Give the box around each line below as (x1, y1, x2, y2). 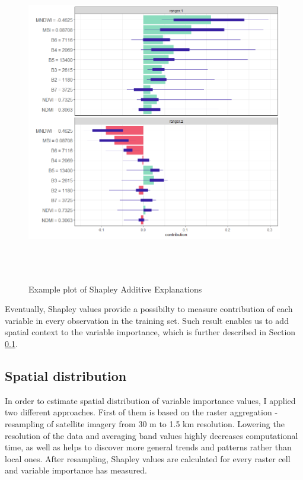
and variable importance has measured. (5, 464, 147, 476)
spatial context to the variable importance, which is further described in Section (5, 326, 296, 338)
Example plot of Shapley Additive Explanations (28, 282, 202, 295)
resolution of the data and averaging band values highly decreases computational (5, 429, 298, 441)
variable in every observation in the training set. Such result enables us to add (5, 314, 289, 326)
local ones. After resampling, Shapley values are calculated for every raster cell (5, 452, 291, 465)
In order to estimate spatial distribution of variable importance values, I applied (5, 394, 296, 406)
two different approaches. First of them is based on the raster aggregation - (5, 406, 278, 418)
